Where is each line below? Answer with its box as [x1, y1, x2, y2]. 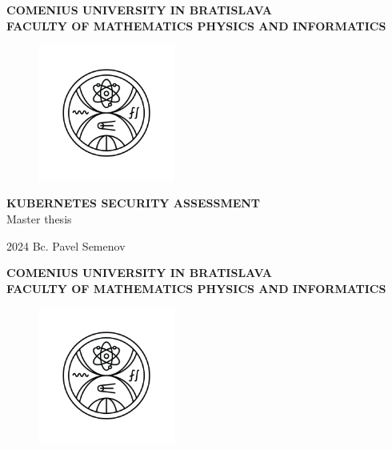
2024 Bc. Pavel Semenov [6, 237, 126, 254]
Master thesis [6, 210, 72, 227]
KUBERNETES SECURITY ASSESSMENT [6, 195, 261, 211]
